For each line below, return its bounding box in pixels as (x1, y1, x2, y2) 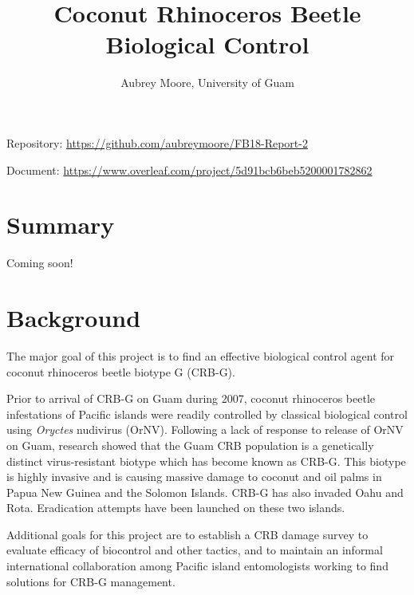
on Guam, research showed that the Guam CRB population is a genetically (6, 436, 374, 453)
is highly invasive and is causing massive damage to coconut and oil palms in (6, 468, 382, 485)
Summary (6, 208, 115, 241)
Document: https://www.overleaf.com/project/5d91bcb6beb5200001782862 (6, 161, 373, 178)
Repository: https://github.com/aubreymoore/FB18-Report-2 (6, 134, 308, 151)
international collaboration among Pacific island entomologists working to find (6, 558, 388, 574)
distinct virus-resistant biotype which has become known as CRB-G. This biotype (6, 452, 406, 469)
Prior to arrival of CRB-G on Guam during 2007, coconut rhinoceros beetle (6, 390, 375, 407)
